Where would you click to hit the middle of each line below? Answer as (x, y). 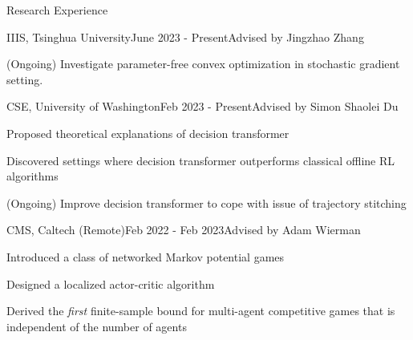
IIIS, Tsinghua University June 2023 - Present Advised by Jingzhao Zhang (185, 36)
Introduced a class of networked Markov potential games (146, 256)
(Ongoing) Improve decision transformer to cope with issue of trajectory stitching (206, 202)
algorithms (32, 176)
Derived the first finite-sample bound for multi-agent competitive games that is (201, 311)
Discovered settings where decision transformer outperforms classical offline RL (201, 160)
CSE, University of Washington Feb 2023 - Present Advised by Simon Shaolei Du (202, 106)
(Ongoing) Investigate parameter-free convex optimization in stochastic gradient (203, 64)
